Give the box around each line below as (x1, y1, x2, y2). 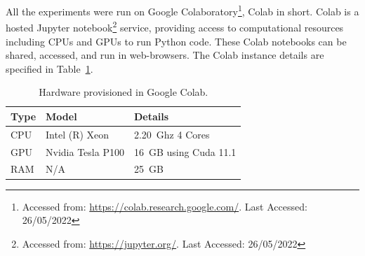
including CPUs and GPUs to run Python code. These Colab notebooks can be (6, 34, 347, 48)
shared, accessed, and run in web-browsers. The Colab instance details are (6, 48, 324, 62)
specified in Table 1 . (6, 61, 93, 76)
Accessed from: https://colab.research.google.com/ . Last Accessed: (22, 199, 307, 213)
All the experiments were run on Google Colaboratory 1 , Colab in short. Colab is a (6, 2, 359, 18)
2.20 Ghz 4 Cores (133, 127, 210, 141)
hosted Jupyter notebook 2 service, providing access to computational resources (6, 18, 344, 34)
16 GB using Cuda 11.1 (133, 144, 237, 159)
